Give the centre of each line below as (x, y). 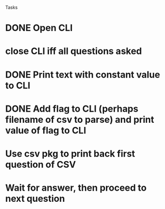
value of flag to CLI (46, 130)
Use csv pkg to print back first (70, 154)
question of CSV (41, 164)
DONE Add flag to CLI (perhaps (72, 109)
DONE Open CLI (39, 28)
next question (35, 199)
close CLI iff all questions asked (74, 51)
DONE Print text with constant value (83, 75)
